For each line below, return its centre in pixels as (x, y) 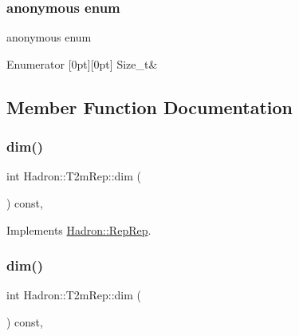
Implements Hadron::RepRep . (79, 229)
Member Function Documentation (150, 107)
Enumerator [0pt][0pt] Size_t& (82, 63)
